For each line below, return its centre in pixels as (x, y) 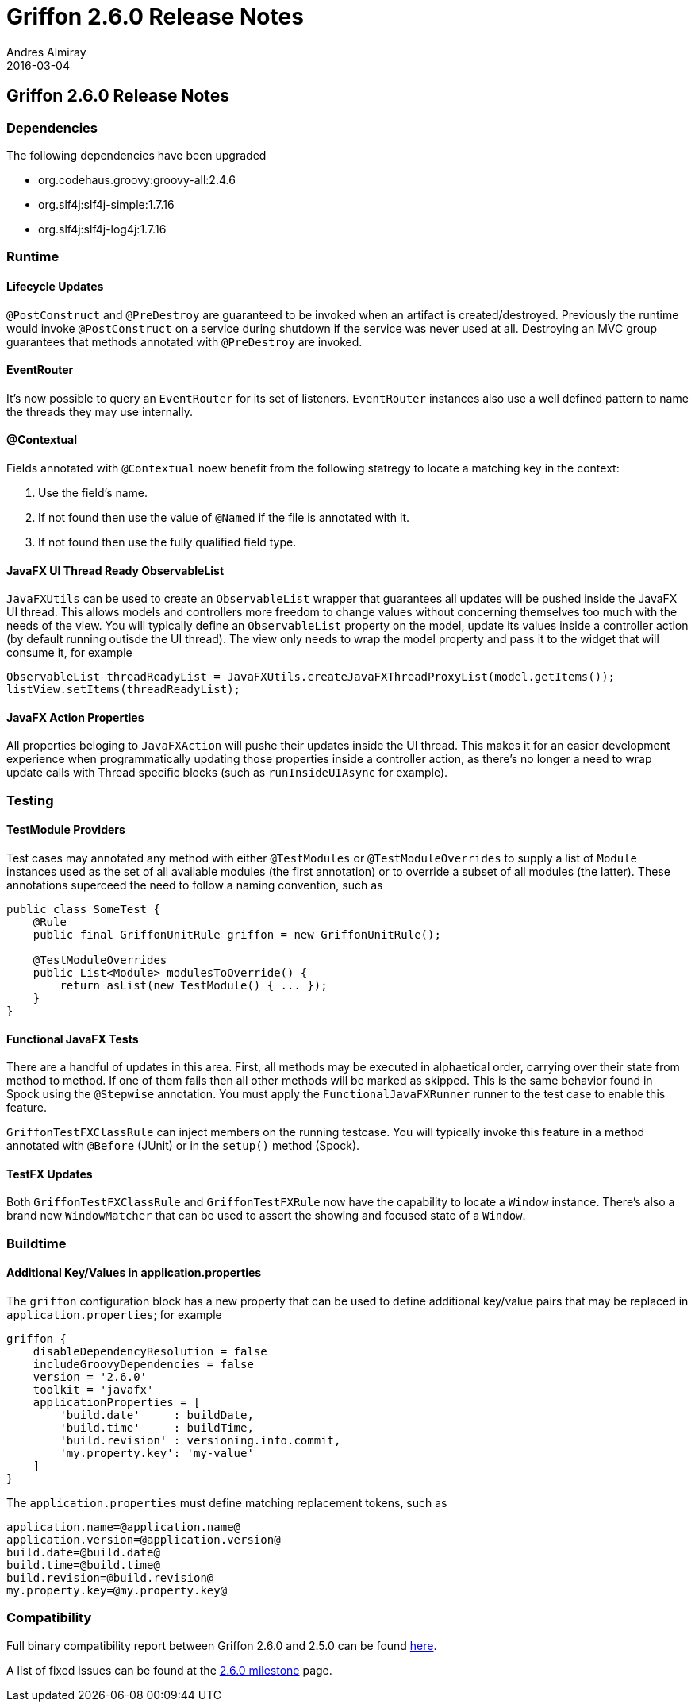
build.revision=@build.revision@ (110, 1578)
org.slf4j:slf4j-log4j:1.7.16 (102, 229)
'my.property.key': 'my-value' (157, 1454)
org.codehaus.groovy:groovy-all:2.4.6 (137, 179)
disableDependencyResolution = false (150, 1352)
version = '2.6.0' (90, 1377)
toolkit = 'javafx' (93, 1390)
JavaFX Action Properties (75, 717)
